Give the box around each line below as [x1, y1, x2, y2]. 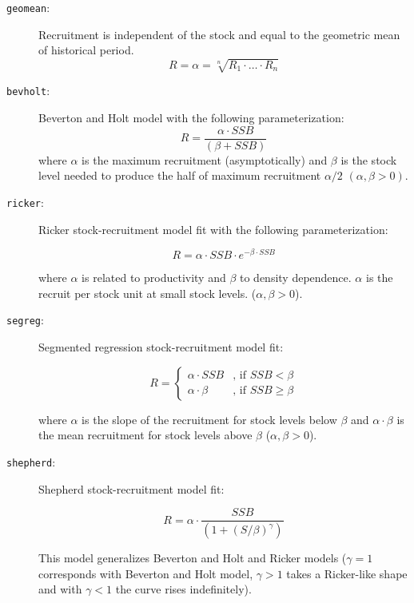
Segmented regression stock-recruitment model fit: [38, 339, 284, 355]
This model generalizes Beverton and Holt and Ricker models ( [38, 549, 347, 565]
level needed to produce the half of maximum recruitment [38, 167, 321, 184]
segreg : [6, 311, 44, 328]
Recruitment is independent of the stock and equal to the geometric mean [38, 26, 400, 42]
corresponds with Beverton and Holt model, [38, 565, 253, 581]
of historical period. [38, 42, 134, 58]
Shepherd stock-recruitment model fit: [38, 480, 225, 497]
